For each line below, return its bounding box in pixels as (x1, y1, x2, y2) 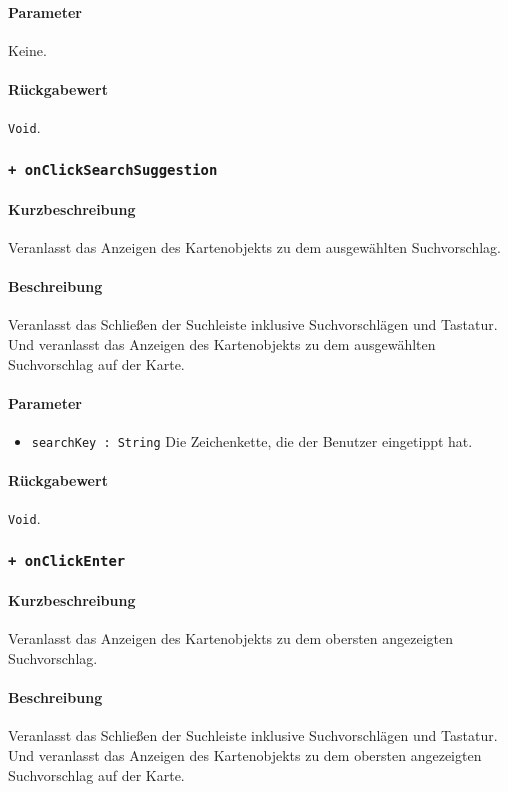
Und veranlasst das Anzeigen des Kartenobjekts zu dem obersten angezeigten (8, 744, 482, 765)
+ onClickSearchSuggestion (8, 161, 218, 178)
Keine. (8, 39, 47, 60)
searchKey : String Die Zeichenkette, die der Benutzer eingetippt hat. (31, 431, 473, 452)
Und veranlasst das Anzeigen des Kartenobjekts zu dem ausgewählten (8, 334, 436, 355)
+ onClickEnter (8, 553, 126, 570)
